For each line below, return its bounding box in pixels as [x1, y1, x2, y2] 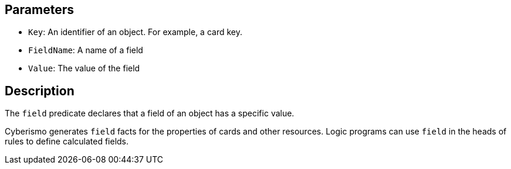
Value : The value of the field [28, 63, 140, 74]
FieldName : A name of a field [28, 45, 143, 56]
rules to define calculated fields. [5, 136, 129, 147]
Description [5, 83, 75, 98]
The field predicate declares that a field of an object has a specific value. [5, 108, 295, 119]
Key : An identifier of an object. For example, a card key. [28, 27, 243, 37]
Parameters [5, 2, 74, 17]
